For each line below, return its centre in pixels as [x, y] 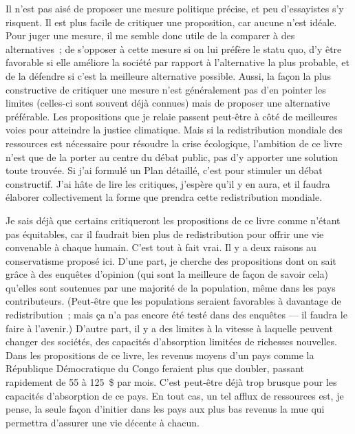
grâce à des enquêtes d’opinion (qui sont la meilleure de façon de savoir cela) [167, 274]
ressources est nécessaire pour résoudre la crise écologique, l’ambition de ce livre [174, 143]
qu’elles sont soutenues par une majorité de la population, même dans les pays [171, 287]
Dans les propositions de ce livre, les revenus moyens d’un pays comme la [160, 355]
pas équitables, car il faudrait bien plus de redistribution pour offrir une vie [165, 234]
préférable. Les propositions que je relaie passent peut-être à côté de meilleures [172, 116]
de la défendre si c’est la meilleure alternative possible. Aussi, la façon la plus [169, 75]
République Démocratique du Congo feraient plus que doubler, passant [155, 368]
